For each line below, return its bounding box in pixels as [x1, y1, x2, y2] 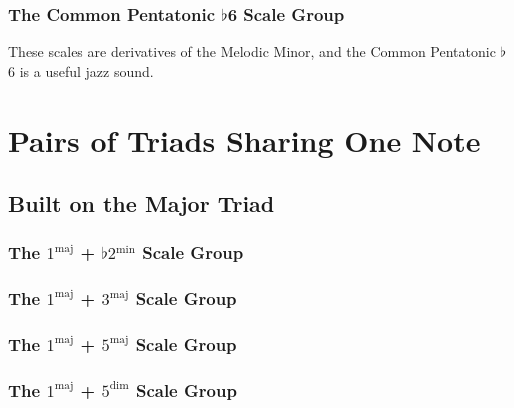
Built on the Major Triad [8, 188, 275, 219]
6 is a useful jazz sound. [8, 60, 154, 81]
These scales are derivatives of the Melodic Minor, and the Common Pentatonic [8, 41, 496, 62]
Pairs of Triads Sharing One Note [8, 119, 481, 160]
